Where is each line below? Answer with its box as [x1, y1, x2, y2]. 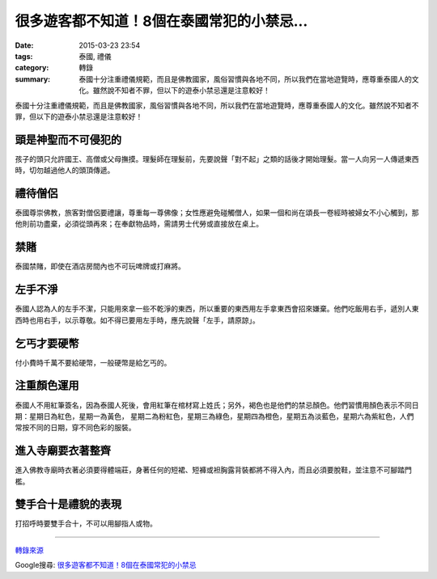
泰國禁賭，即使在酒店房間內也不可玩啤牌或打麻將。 [15, 261, 185, 271]
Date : [15, 40, 34, 50]
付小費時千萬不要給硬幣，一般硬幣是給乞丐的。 [15, 357, 172, 367]
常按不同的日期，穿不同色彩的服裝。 [15, 423, 136, 433]
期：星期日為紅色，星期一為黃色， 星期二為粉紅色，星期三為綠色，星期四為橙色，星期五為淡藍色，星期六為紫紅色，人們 [15, 411, 414, 421]
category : [15, 63, 49, 73]
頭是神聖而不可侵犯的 [15, 133, 121, 146]
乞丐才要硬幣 [15, 336, 79, 350]
